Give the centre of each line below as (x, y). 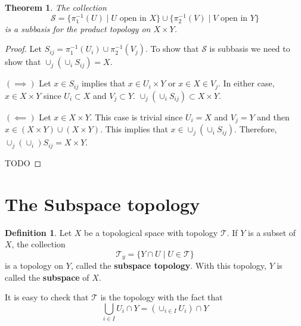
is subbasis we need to (250, 49)
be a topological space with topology (151, 232)
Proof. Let (23, 49)
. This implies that (134, 129)
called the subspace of (47, 277)
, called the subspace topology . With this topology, (168, 266)
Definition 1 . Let (38, 232)
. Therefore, (256, 129)
